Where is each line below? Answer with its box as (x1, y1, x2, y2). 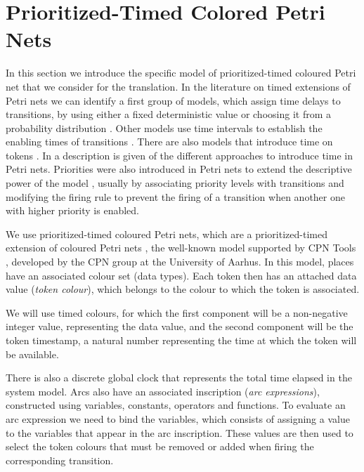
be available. (6, 346, 59, 361)
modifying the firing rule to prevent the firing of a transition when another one (6, 189, 345, 204)
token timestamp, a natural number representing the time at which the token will (6, 333, 357, 347)
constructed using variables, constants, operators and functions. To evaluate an (6, 398, 346, 412)
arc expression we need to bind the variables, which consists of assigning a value (6, 411, 350, 426)
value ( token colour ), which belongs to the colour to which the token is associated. (6, 282, 360, 296)
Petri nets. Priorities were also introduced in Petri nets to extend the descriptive (6, 162, 352, 176)
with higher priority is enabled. (6, 203, 140, 218)
